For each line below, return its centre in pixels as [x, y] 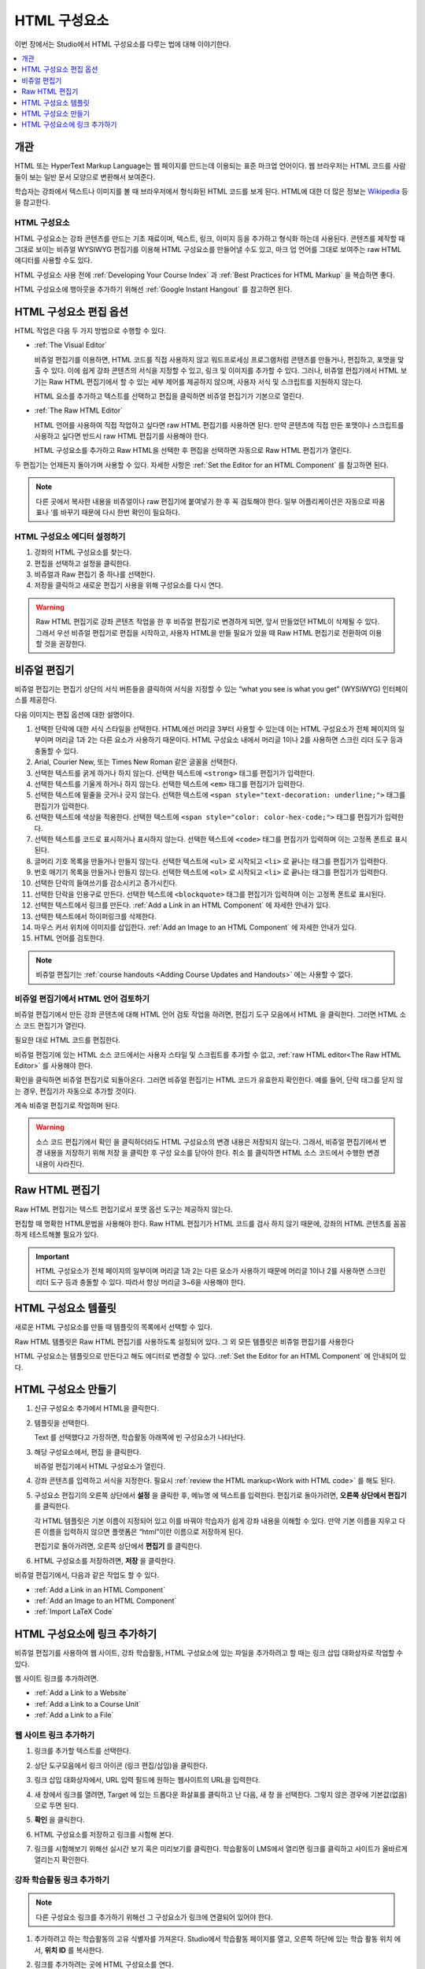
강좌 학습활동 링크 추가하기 [62, 1880]
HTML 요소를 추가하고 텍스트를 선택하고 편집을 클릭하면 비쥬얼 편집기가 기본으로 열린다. [169, 396]
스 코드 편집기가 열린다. [50, 1025]
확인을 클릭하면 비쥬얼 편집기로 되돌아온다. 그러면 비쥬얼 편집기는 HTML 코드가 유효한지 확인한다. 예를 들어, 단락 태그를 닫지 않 [209, 1080]
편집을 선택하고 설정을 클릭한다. [83, 563]
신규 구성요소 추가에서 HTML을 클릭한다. [96, 1408]
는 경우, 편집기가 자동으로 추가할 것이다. [76, 1091]
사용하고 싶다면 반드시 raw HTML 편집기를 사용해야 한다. [121, 436]
